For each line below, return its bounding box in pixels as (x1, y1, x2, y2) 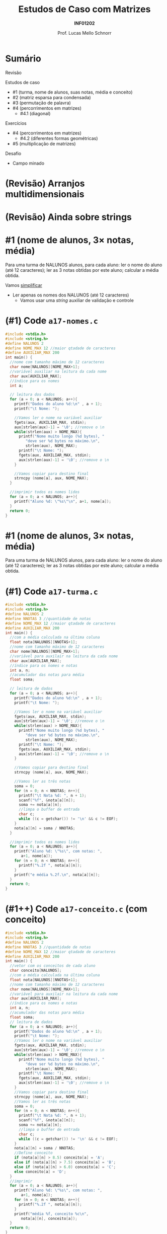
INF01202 (74, 20, 95, 26)
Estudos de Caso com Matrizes (18, 4, 151, 15)
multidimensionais (5, 188, 85, 200)
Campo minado (12, 160, 44, 166)
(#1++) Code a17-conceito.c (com (5, 903, 147, 914)
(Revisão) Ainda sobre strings (5, 211, 132, 223)
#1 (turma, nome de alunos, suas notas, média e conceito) (12, 89, 133, 95)
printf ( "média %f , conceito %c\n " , (14, 1211, 89, 1216)
